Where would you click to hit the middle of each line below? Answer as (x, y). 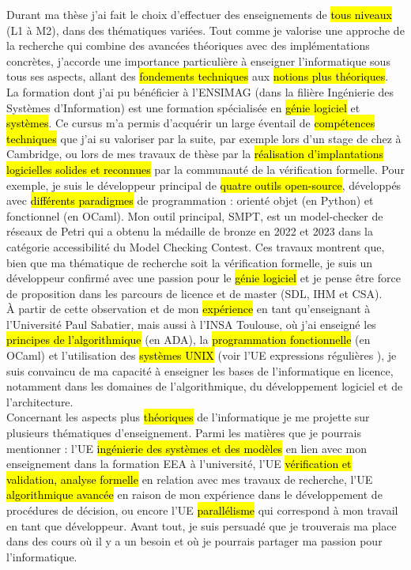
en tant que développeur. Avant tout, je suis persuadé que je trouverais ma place (202, 525)
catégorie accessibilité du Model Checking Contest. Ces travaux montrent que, (196, 246)
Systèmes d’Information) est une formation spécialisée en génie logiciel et (183, 107)
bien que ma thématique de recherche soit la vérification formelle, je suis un (190, 262)
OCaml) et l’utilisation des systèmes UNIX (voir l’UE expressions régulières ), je (202, 355)
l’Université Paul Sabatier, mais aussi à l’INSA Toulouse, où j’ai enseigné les (191, 324)
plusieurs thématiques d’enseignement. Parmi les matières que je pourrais (184, 433)
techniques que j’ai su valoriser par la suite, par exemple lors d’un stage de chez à (204, 138)
